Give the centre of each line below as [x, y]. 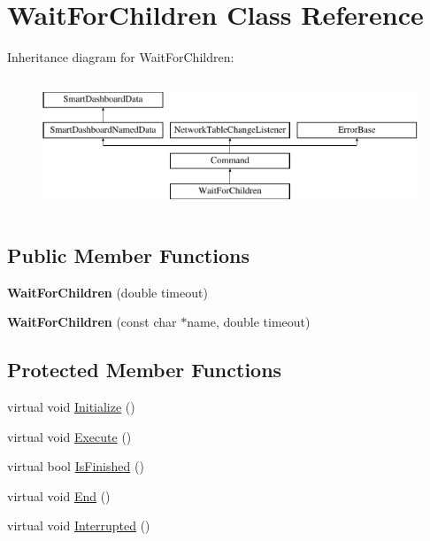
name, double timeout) [249, 322]
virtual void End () [59, 495]
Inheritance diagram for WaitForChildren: [121, 57]
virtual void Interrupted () [79, 526]
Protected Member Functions [145, 370]
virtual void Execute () [69, 436]
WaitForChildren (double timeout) [107, 292]
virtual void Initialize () [71, 407]
